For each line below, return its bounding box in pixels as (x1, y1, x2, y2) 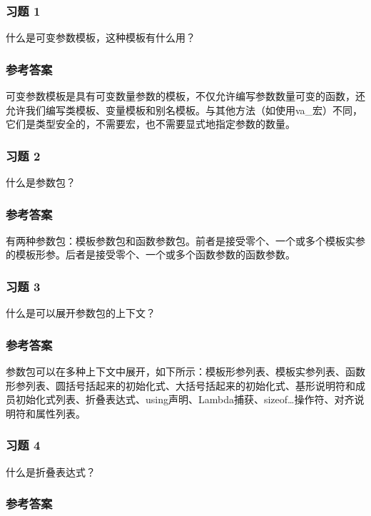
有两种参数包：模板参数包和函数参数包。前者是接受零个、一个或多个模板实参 (6, 233, 365, 248)
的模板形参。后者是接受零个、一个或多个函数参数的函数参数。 (6, 247, 295, 262)
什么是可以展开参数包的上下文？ (6, 305, 156, 320)
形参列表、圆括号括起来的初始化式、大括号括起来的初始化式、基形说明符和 (6, 378, 355, 393)
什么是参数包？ (6, 175, 76, 190)
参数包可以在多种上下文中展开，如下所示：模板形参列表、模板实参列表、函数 (6, 364, 365, 379)
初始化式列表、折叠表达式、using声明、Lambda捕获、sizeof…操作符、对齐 (15, 392, 355, 407)
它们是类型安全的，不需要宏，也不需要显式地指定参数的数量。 (6, 116, 295, 131)
